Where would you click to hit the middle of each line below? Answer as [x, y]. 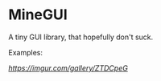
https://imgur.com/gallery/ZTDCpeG [68, 68]
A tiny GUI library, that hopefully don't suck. [81, 37]
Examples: [25, 52]
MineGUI [38, 15]
